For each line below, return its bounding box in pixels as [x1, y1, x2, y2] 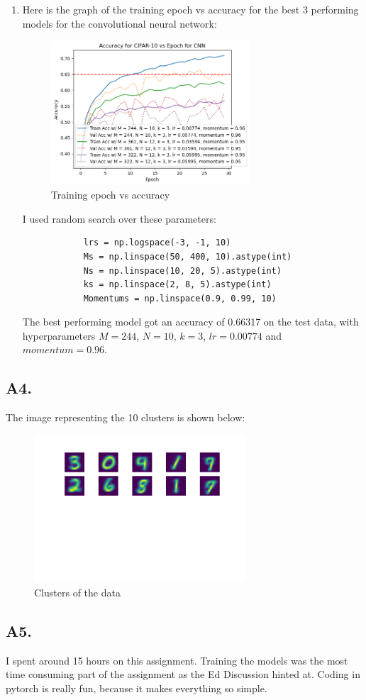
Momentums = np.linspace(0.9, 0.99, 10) [83, 293, 277, 304]
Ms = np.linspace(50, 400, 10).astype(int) [83, 251, 292, 262]
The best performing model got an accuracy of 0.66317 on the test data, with [22, 314, 359, 329]
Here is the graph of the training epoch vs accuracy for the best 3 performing [22, 2, 359, 16]
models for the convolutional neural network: [22, 16, 217, 30]
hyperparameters [22, 328, 96, 343]
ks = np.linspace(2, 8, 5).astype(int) [83, 279, 272, 290]
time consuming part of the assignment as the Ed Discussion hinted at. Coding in [6, 667, 360, 682]
